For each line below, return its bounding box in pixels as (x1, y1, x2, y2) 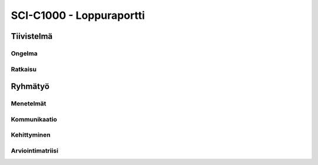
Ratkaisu (11, 65, 37, 73)
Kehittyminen (11, 131, 51, 139)
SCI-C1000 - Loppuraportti (11, 9, 145, 22)
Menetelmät (11, 100, 47, 108)
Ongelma (11, 49, 38, 57)
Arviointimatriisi (11, 146, 59, 154)
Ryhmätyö (11, 81, 50, 91)
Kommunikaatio (11, 115, 57, 123)
